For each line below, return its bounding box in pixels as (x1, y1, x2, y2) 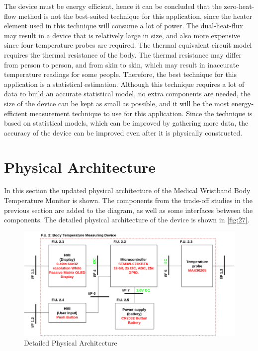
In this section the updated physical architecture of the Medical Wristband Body (4, 185, 251, 196)
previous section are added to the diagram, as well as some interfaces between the (4, 205, 253, 215)
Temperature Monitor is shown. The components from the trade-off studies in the (4, 195, 253, 206)
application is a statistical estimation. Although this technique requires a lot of (4, 78, 245, 89)
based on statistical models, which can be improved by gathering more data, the (4, 118, 249, 128)
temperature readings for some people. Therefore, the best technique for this (4, 69, 237, 79)
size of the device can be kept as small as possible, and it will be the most (4, 98, 229, 108)
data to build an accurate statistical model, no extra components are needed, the (4, 88, 251, 99)
